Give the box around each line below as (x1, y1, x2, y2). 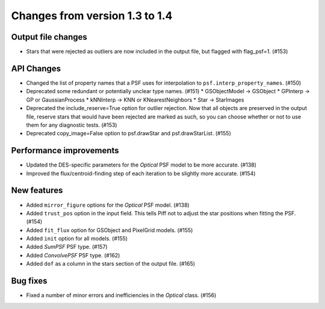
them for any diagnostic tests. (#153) (26, 121, 117, 129)
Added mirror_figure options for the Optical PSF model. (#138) (26, 201, 190, 209)
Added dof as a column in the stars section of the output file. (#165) (26, 260, 196, 268)
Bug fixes (11, 276, 48, 286)
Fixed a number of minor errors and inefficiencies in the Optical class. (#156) (26, 292, 217, 299)
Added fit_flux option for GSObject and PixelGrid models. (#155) (26, 226, 193, 234)
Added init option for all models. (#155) (26, 235, 128, 242)
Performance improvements (11, 145, 120, 156)
